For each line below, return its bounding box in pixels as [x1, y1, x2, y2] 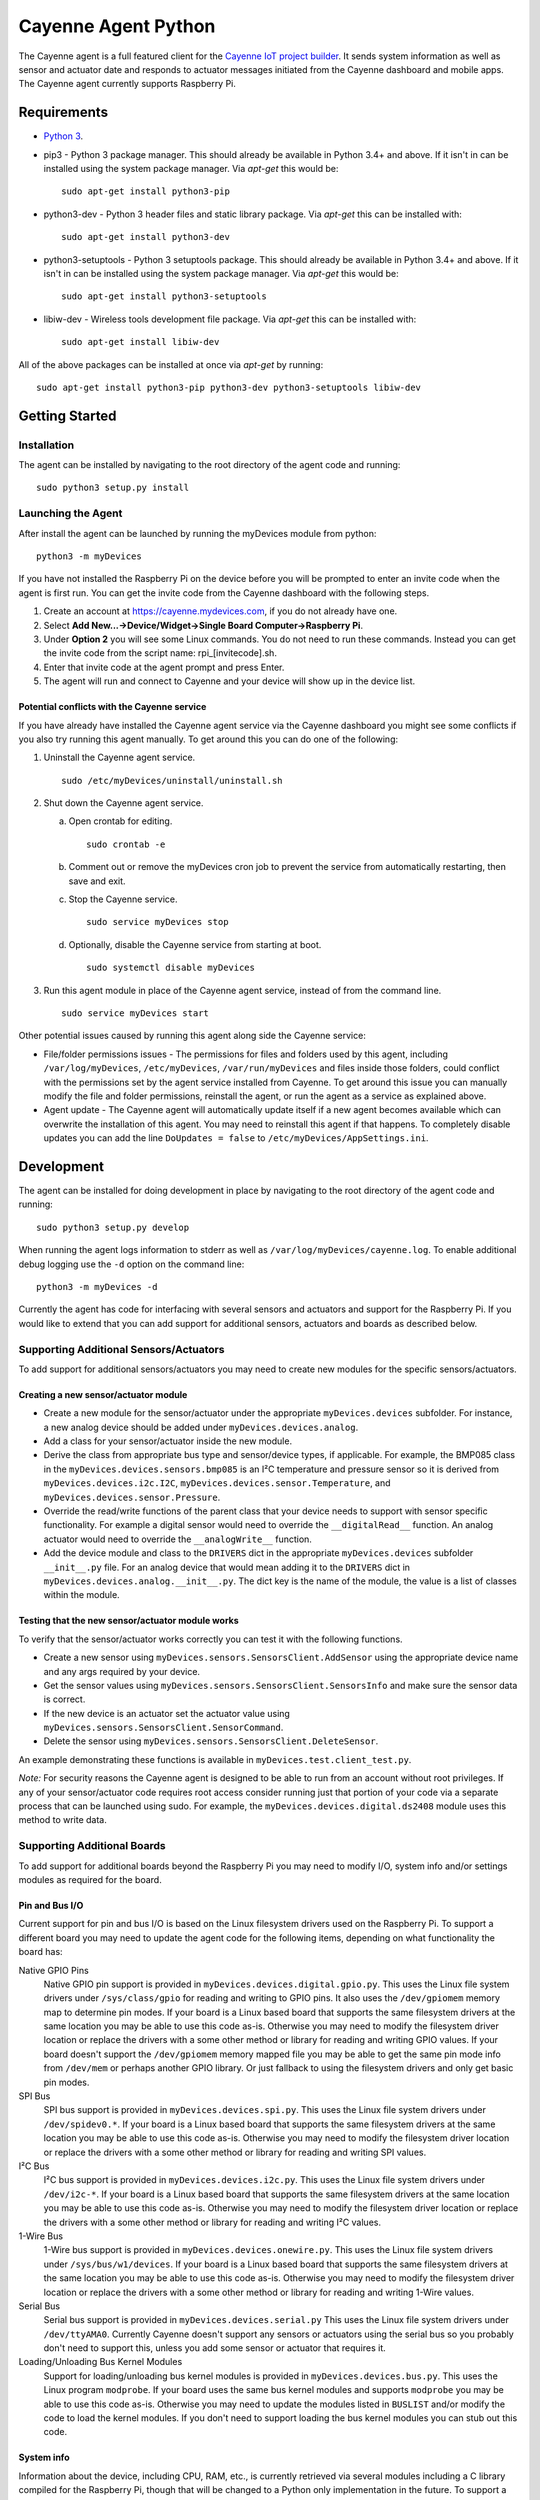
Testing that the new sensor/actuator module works [18, 1615, 239, 1627]
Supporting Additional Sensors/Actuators [18, 1342, 225, 1356]
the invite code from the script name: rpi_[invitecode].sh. [43, 647, 277, 659]
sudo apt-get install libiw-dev [61, 336, 220, 348]
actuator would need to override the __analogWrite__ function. [43, 1533, 312, 1545]
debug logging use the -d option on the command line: [18, 1258, 245, 1270]
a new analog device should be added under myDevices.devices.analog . [43, 1421, 359, 1433]
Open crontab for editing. [68, 815, 173, 827]
